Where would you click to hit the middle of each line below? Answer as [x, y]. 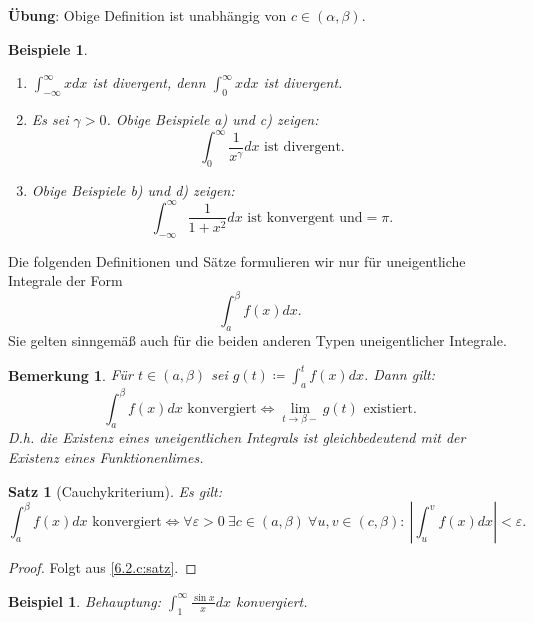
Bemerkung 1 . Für [70, 374]
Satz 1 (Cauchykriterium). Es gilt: [115, 490]
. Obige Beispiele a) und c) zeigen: [212, 118]
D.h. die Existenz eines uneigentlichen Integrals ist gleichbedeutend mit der [237, 437]
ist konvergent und [305, 217]
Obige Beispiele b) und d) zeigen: [133, 189]
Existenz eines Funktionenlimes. [106, 457]
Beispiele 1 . [48, 48]
